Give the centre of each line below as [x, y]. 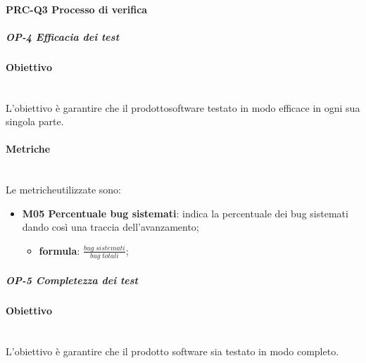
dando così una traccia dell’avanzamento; [111, 227]
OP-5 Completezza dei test [72, 280]
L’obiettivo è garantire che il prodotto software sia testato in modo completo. [172, 351]
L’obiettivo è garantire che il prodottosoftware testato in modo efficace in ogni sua [183, 107]
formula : [59, 250]
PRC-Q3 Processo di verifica [77, 9]
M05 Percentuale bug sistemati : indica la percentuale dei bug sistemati [185, 213]
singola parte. [35, 121]
